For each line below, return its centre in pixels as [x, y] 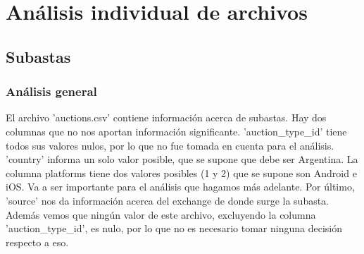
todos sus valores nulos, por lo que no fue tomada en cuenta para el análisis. [170, 145]
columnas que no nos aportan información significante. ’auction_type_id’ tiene [176, 131]
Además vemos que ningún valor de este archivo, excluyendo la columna [161, 214]
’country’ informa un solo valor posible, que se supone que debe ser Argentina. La [182, 159]
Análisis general [51, 91]
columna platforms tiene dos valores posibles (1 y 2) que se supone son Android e [181, 173]
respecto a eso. [37, 242]
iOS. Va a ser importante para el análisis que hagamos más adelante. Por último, [180, 187]
